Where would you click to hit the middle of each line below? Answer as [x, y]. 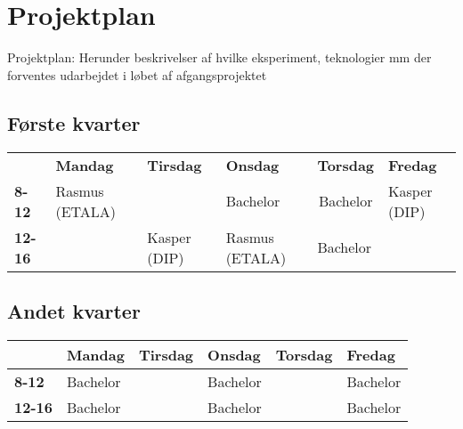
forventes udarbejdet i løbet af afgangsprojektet [137, 74]
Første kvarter [74, 122]
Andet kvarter [74, 310]
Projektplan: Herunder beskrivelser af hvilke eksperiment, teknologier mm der [219, 57]
